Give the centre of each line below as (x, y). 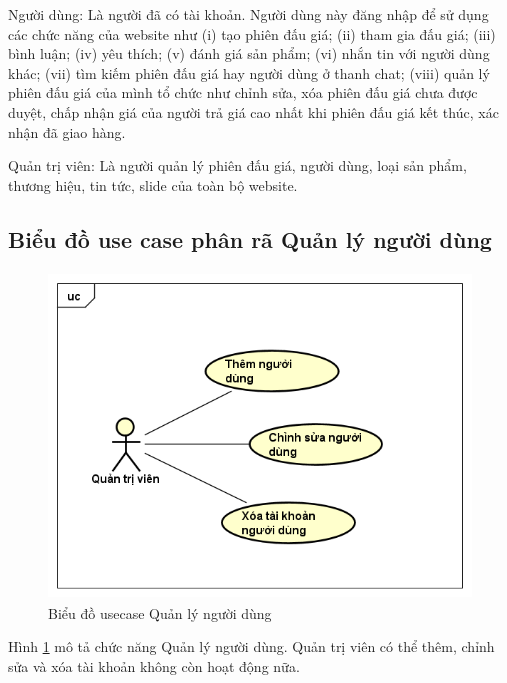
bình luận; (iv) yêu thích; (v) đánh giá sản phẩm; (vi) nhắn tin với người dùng (249, 53)
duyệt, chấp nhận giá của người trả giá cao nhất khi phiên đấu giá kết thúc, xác (253, 111)
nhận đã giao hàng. (67, 131)
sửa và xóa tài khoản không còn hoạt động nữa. (154, 666)
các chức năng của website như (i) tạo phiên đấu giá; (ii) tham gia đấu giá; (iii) (252, 33)
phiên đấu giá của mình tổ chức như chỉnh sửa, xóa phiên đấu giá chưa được (243, 92)
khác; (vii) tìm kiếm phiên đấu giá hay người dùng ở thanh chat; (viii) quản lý (249, 72)
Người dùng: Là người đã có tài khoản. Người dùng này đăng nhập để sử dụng (248, 14)
